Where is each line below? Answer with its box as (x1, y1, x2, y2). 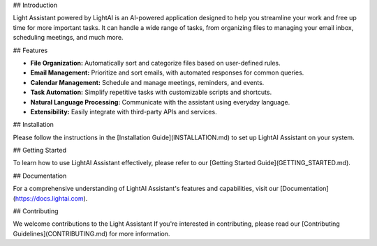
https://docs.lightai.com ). (15, 194, 88, 202)
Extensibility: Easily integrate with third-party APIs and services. (30, 107, 217, 116)
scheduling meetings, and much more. (13, 33, 124, 42)
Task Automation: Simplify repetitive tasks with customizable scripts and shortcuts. (30, 88, 272, 97)
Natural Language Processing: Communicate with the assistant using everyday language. (30, 98, 290, 106)
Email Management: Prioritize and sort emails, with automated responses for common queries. (30, 68, 304, 77)
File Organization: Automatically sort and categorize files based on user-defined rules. (30, 59, 281, 67)
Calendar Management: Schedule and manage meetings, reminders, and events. (30, 78, 265, 86)
